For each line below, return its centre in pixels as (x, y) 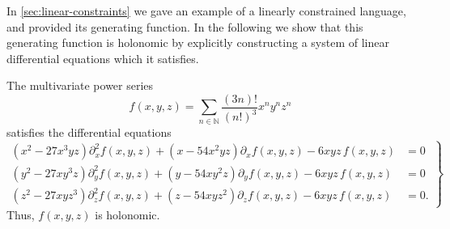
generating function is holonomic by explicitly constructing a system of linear (198, 42)
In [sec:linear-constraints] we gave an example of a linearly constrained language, (206, 11)
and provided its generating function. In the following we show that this (185, 26)
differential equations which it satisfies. (103, 58)
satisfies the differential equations (89, 131)
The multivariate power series (80, 85)
